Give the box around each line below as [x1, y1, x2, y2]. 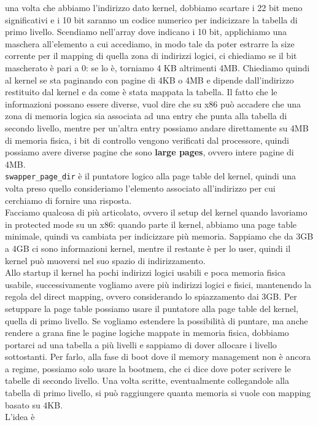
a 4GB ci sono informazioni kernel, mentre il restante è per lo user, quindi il [5, 241, 291, 254]
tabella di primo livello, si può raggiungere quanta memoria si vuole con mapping [5, 386, 311, 399]
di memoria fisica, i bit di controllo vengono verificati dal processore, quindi [5, 133, 289, 146]
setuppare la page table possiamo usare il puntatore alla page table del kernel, [5, 302, 299, 314]
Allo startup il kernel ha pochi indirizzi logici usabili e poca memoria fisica [5, 266, 285, 279]
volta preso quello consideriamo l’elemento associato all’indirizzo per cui [5, 181, 276, 194]
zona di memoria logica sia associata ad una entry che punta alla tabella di [5, 109, 287, 122]
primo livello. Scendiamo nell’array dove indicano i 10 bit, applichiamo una [5, 25, 287, 38]
